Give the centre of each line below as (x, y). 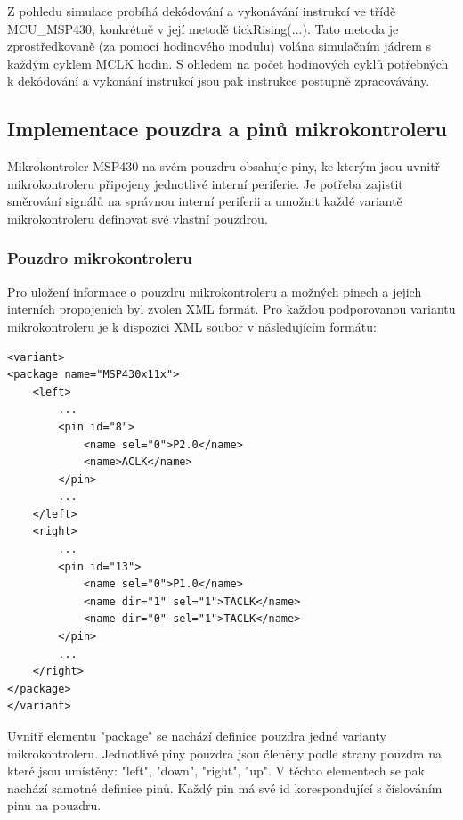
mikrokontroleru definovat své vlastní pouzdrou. (138, 218)
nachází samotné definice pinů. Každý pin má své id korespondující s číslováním (225, 787)
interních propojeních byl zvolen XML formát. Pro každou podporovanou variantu (231, 309)
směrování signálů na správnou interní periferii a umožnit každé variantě (205, 201)
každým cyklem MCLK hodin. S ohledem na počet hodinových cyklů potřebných (228, 63)
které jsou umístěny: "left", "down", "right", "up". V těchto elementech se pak (216, 771)
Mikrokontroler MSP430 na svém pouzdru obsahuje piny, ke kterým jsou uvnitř (224, 166)
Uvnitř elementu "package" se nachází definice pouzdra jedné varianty (197, 736)
